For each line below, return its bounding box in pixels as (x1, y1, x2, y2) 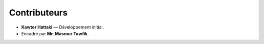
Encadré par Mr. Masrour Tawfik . (21, 30, 89, 36)
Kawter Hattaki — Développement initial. (21, 24, 104, 30)
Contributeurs (9, 7, 68, 18)
